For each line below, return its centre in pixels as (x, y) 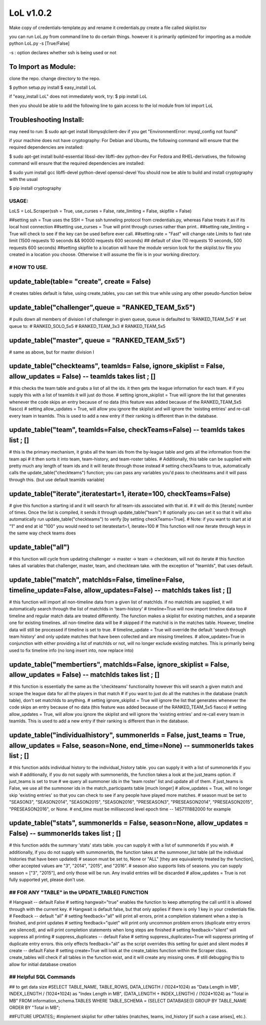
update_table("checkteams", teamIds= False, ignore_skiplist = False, (117, 366)
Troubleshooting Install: (47, 120)
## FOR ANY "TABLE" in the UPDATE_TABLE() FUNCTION (79, 892)
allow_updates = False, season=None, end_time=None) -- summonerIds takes (132, 745)
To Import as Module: (42, 67)
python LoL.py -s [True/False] (39, 43)
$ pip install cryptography (35, 188)
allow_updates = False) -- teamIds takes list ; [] (83, 376)
